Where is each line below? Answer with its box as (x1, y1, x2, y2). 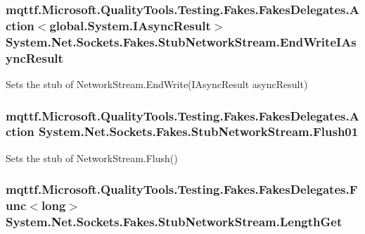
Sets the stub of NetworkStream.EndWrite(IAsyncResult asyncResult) (6, 76, 308, 91)
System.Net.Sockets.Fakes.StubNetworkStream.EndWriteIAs (6, 32, 357, 50)
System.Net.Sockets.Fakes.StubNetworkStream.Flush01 (39, 123, 359, 140)
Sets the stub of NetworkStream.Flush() (6, 150, 178, 165)
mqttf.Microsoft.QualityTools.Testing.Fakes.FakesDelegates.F (6, 180, 358, 198)
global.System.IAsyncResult (49, 16, 211, 34)
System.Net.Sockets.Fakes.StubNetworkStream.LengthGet (6, 213, 342, 230)
